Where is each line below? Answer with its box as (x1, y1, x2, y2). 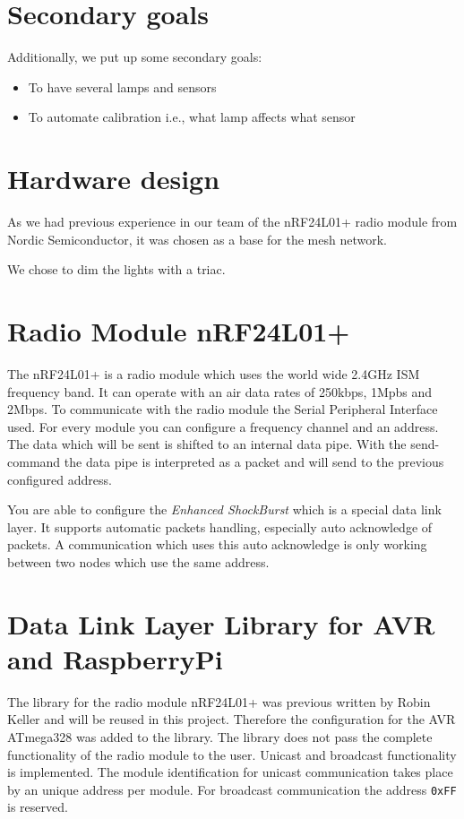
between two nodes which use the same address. (7, 552, 270, 571)
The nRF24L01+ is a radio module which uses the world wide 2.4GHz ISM (7, 364, 420, 383)
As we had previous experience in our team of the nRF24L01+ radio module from (7, 212, 458, 231)
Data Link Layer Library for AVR (7, 605, 435, 642)
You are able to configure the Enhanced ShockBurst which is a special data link (7, 500, 442, 519)
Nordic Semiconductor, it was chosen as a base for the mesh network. (7, 229, 387, 248)
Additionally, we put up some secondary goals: (7, 47, 262, 66)
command (7, 452, 61, 470)
